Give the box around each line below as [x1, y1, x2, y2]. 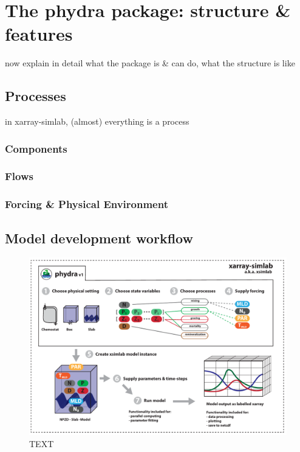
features [5, 21, 73, 46]
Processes [5, 86, 66, 105]
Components [5, 141, 67, 156]
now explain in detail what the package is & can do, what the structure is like [5, 57, 295, 69]
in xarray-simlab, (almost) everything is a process [5, 115, 189, 128]
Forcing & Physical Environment [5, 196, 168, 212]
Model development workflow [5, 228, 193, 247]
